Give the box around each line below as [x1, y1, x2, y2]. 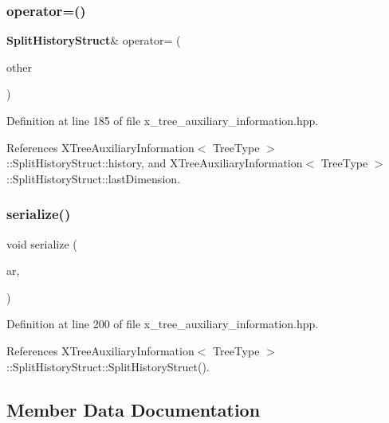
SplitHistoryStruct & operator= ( [6, 32, 181, 49]
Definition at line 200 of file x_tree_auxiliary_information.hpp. [6, 315, 319, 332]
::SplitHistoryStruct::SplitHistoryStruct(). [6, 358, 210, 374]
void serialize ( [6, 235, 77, 252]
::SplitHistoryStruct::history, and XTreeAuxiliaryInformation [6, 155, 303, 171]
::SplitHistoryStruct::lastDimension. [6, 170, 180, 186]
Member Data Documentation [6, 397, 261, 421]
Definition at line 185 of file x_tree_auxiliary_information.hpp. [6, 112, 319, 128]
